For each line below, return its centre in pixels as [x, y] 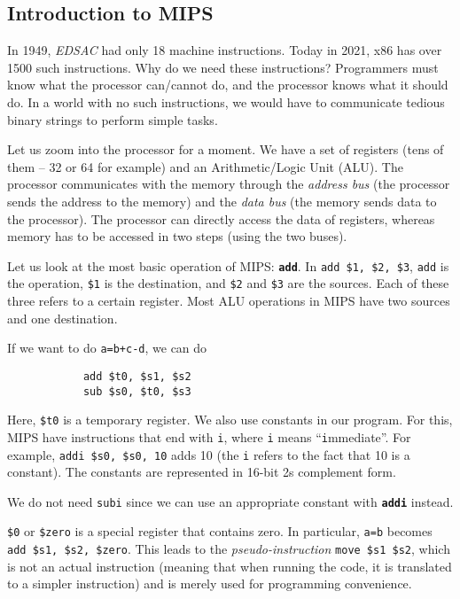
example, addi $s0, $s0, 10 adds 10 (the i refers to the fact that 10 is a [209, 454]
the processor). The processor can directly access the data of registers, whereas [221, 218]
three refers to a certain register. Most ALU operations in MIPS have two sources [229, 301]
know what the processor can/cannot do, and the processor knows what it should [228, 85]
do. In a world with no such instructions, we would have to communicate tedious [226, 101]
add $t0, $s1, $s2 [137, 376]
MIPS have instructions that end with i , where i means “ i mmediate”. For [209, 436]
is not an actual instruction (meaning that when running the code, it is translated [230, 566]
